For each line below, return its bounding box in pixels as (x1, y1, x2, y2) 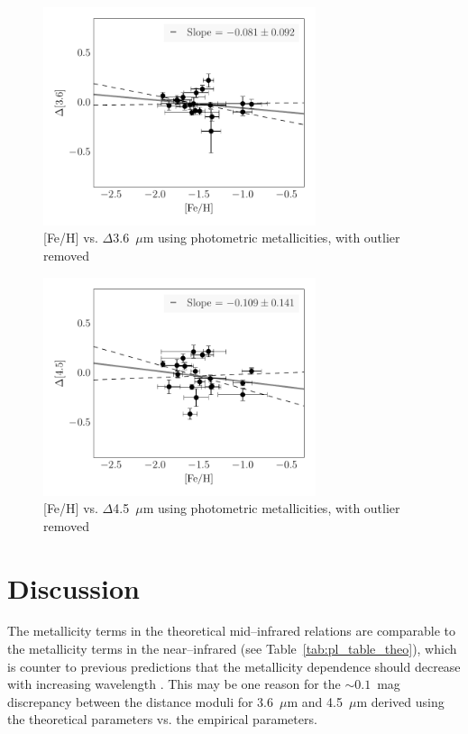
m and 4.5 (287, 692, 343, 711)
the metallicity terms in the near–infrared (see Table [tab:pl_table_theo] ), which (7, 639, 457, 658)
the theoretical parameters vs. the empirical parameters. (7, 710, 317, 729)
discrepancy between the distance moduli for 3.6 (7, 692, 274, 711)
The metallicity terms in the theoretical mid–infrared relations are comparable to (7, 621, 456, 640)
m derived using (356, 692, 445, 711)
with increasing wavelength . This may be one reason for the (7, 674, 341, 693)
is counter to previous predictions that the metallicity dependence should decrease (7, 656, 461, 675)
